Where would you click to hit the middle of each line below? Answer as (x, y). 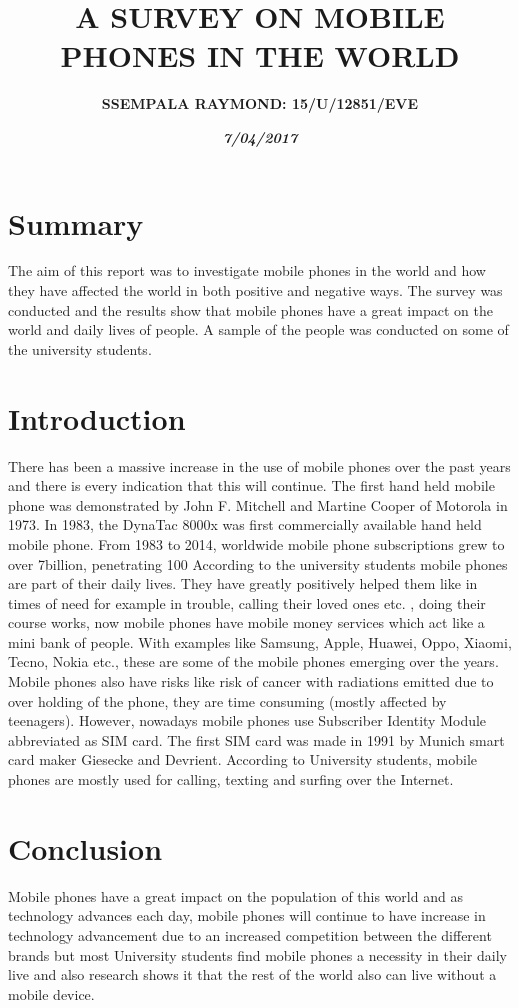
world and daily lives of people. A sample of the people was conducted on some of (258, 329)
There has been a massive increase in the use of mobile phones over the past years (259, 465)
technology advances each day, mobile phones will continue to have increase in (247, 915)
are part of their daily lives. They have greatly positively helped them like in (243, 583)
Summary (76, 222)
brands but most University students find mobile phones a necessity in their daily (257, 954)
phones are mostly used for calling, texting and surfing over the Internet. (231, 779)
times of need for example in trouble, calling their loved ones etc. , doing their (247, 602)
